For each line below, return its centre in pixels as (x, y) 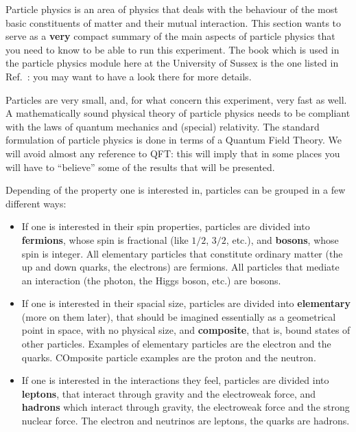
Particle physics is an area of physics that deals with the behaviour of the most (172, 9)
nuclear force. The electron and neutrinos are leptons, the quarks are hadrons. (186, 421)
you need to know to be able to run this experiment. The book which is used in (173, 49)
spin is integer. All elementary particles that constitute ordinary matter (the (182, 253)
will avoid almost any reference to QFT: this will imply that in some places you (173, 153)
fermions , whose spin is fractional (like (105, 239)
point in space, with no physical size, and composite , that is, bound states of (186, 330)
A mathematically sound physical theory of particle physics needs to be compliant (178, 113)
